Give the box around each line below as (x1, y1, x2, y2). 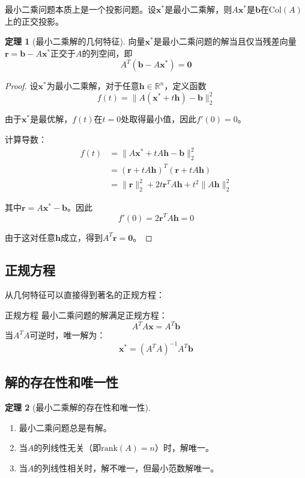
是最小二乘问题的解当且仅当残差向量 (153, 35, 297, 48)
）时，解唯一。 (155, 441, 214, 454)
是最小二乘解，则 (165, 3, 232, 15)
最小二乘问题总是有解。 (19, 421, 112, 433)
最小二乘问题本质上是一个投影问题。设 (5, 3, 156, 15)
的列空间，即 (82, 46, 133, 59)
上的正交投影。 (5, 14, 64, 27)
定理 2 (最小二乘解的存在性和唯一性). (5, 401, 151, 414)
